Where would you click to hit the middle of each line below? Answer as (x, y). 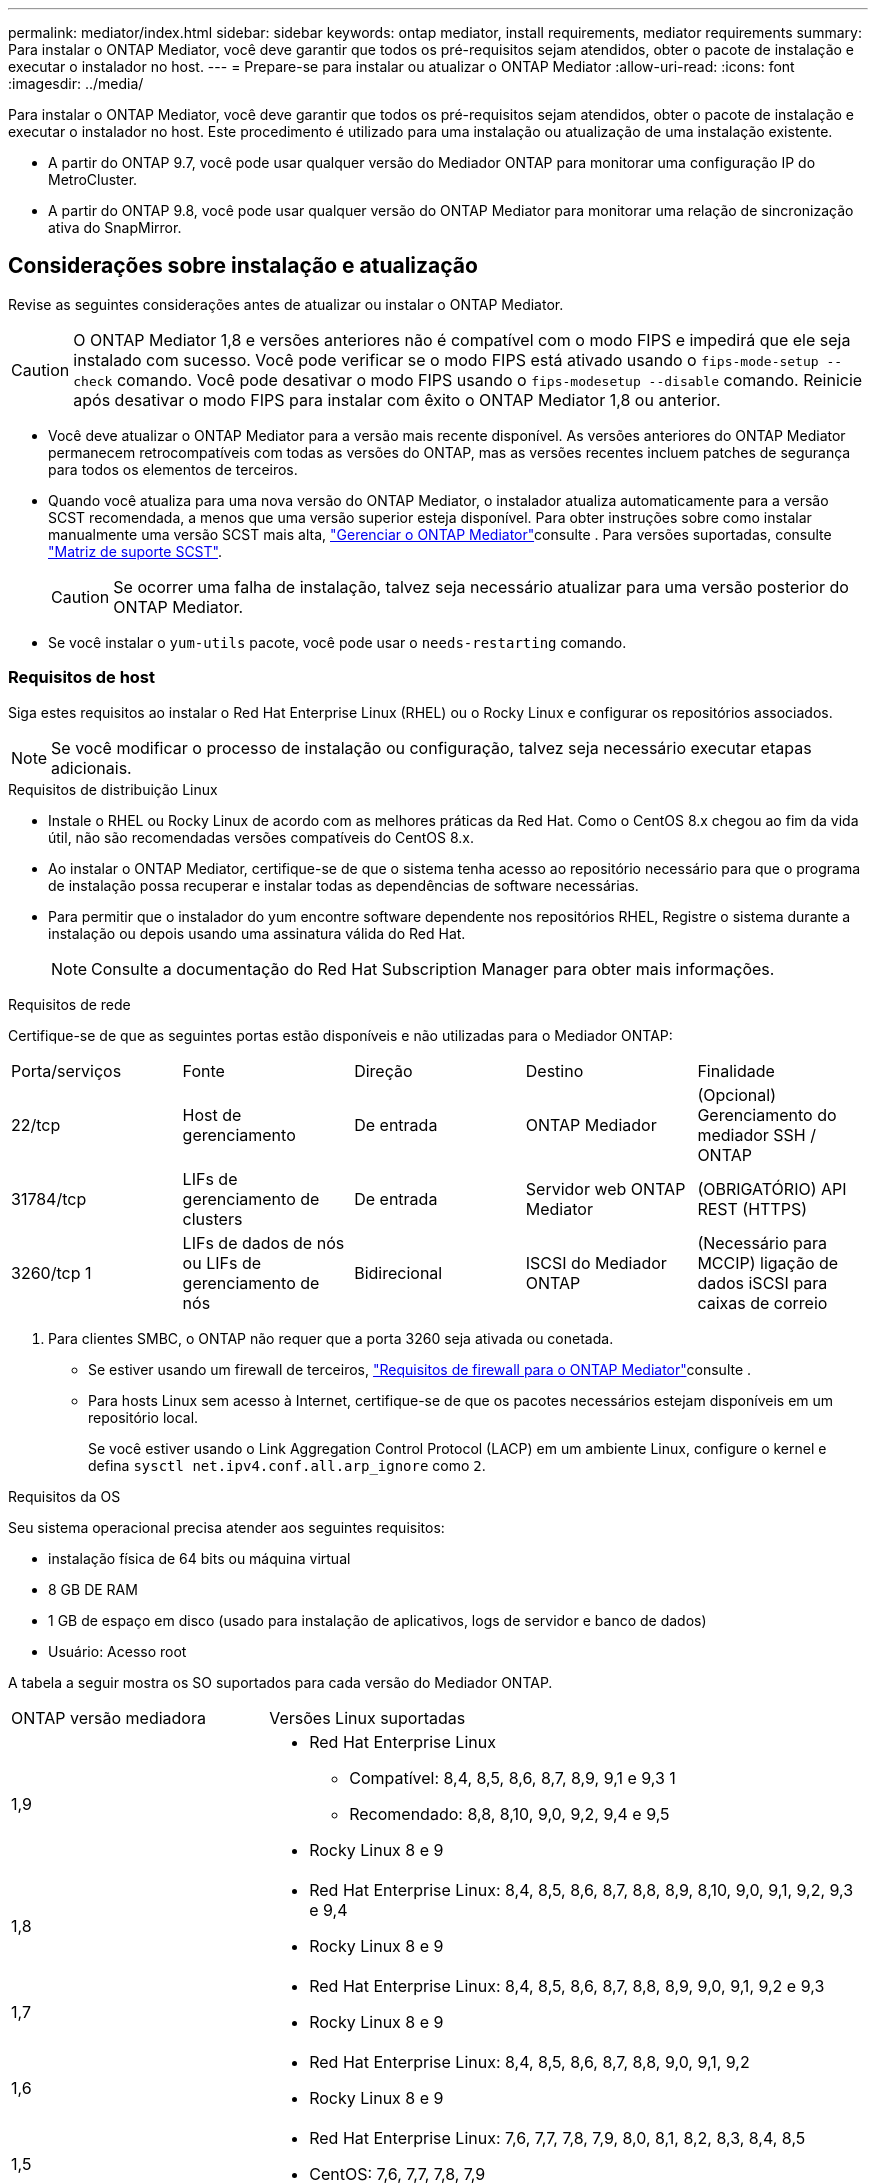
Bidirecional (398, 1272)
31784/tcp (49, 1198)
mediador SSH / (756, 1134)
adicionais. (91, 767)
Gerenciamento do (767, 1114)
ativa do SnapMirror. (115, 227)
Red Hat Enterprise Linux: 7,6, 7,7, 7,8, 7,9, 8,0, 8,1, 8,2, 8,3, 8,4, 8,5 (557, 2137)
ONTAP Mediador (591, 1124)
